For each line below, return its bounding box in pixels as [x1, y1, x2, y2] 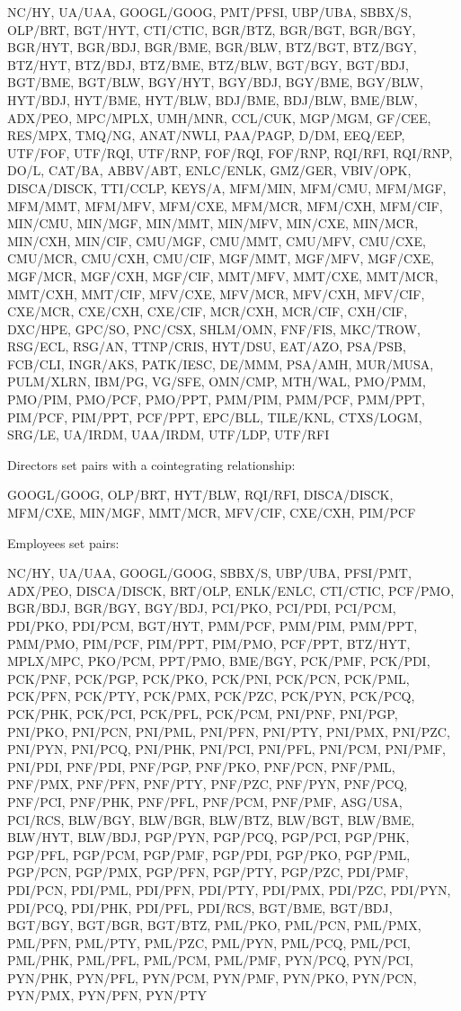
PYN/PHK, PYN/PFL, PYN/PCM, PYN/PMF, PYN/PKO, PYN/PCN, [7, 968, 417, 987]
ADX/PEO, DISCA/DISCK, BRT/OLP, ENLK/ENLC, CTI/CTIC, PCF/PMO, [7, 581, 455, 599]
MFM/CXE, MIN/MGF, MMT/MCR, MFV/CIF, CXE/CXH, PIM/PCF [7, 503, 416, 522]
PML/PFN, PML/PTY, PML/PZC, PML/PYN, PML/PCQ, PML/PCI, [7, 933, 411, 952]
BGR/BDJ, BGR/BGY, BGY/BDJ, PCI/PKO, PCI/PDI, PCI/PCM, [7, 599, 396, 617]
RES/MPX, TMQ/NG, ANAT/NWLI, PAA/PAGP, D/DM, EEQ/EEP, [7, 126, 405, 145]
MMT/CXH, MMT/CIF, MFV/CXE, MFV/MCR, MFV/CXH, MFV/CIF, [7, 284, 425, 303]
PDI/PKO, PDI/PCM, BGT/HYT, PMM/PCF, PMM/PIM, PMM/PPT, [7, 616, 418, 634]
